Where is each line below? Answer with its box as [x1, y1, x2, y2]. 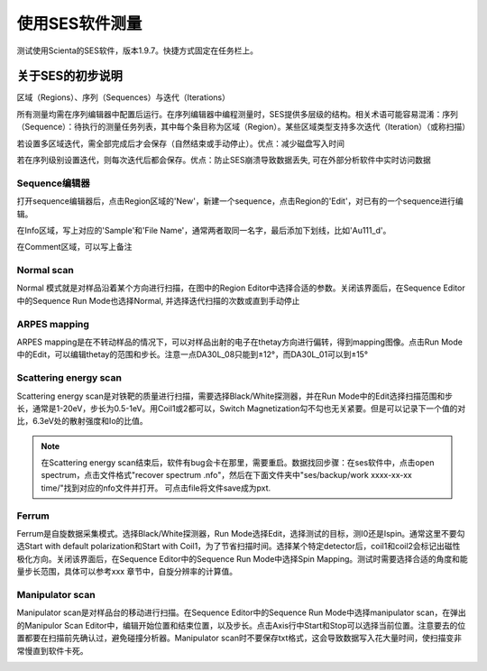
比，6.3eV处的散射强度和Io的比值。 [16, 416, 148, 427]
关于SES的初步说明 [16, 69, 124, 84]
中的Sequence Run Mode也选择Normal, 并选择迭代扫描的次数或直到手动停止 [16, 295, 300, 306]
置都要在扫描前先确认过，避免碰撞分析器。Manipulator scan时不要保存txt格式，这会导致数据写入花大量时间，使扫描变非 [16, 632, 463, 644]
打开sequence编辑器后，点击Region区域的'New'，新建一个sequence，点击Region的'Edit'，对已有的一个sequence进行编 [16, 196, 464, 207]
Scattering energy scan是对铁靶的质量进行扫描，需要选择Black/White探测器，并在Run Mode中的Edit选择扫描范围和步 [16, 391, 453, 401]
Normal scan [16, 264, 74, 277]
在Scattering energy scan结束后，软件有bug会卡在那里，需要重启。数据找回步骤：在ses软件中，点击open [41, 457, 435, 468]
